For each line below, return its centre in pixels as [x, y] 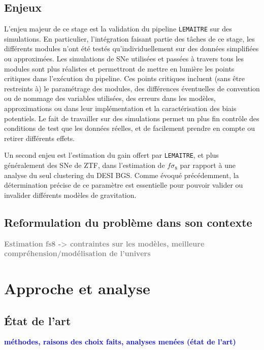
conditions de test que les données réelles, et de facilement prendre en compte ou [129, 128]
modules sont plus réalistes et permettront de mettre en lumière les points [119, 68]
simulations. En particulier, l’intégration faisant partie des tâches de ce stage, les [129, 38]
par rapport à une [208, 165]
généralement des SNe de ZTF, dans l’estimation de [85, 165]
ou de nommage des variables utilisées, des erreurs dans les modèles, [110, 98]
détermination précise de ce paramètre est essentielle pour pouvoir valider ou [124, 185]
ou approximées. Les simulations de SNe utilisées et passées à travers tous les [124, 59]
